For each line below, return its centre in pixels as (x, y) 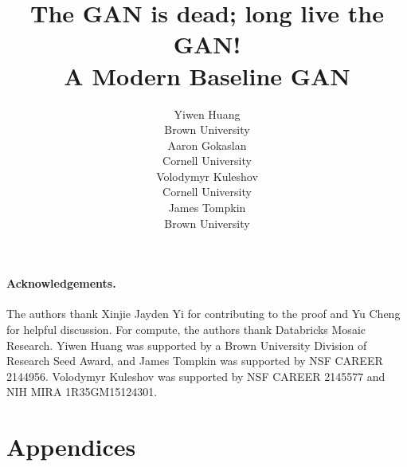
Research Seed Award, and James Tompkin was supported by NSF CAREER (195, 361)
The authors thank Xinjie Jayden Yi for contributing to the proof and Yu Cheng (203, 314)
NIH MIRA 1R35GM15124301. (82, 392)
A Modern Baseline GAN (207, 75)
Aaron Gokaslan (207, 145)
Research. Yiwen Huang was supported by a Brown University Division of (187, 345)
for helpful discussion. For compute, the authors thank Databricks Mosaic (186, 330)
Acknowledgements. (61, 283)
